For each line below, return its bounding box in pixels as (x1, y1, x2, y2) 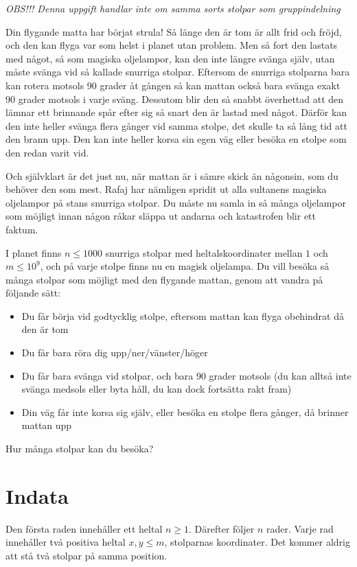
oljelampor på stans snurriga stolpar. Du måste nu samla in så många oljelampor (5, 195, 346, 209)
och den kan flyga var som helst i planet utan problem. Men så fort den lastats (5, 38, 338, 52)
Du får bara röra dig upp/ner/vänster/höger (21, 345, 208, 360)
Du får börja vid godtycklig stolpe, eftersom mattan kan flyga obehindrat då (21, 308, 344, 323)
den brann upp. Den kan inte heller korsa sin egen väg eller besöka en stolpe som (5, 132, 347, 146)
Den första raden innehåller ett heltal (5, 521, 163, 535)
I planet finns (5, 245, 62, 259)
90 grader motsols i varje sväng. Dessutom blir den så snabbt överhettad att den (5, 91, 344, 106)
